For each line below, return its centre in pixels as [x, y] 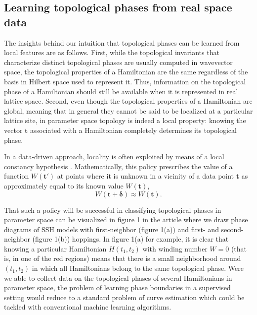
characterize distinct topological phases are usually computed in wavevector [118, 62]
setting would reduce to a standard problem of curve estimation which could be [124, 297]
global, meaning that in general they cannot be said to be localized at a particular [128, 110]
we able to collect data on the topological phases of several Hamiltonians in [118, 278]
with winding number [175, 248]
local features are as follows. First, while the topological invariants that [112, 52]
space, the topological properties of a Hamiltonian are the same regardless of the [126, 72]
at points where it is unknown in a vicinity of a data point [146, 176]
